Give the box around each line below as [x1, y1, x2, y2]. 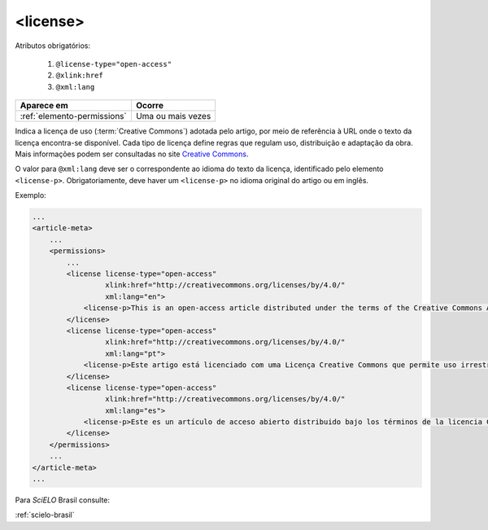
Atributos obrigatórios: [15, 41, 91, 50]
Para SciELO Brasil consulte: [15, 495, 110, 505]
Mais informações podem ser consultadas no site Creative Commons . [15, 149, 249, 159]
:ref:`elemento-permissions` [20, 111, 128, 122]
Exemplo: [15, 191, 46, 200]
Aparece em [20, 100, 68, 112]
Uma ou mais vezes [135, 111, 211, 122]
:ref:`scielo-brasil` [15, 510, 75, 520]
